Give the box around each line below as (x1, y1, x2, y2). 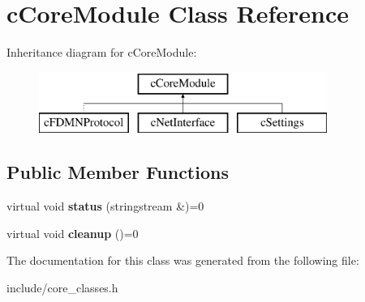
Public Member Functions (6, 160, 229, 185)
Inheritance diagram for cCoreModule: (6, 44, 197, 61)
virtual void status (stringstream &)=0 (6, 198, 204, 215)
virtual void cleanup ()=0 (6, 224, 139, 241)
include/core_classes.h (6, 279, 118, 296)
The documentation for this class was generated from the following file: (6, 252, 359, 269)
